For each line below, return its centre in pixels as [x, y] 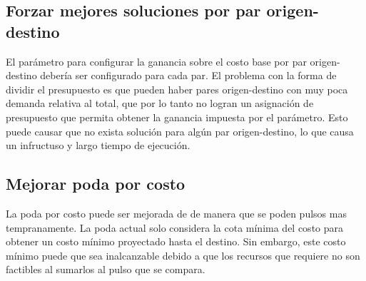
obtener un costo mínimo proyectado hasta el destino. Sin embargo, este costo [176, 241]
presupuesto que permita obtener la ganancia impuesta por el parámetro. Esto [177, 117]
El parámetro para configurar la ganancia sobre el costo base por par [156, 61]
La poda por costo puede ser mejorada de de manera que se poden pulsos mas [176, 213]
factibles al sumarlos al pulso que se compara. [106, 269]
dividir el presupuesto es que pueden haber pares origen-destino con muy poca [177, 89]
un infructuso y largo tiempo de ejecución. [98, 145]
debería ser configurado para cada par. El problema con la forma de [188, 75]
